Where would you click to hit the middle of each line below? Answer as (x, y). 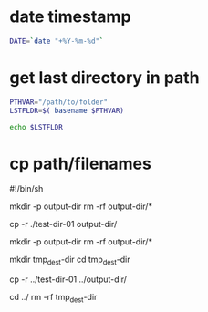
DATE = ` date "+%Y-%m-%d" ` (57, 41)
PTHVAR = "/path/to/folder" (58, 102)
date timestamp (70, 17)
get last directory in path (104, 78)
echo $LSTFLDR (36, 127)
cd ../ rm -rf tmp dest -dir (53, 298)
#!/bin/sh (26, 189)
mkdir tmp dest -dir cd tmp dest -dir (70, 260)
